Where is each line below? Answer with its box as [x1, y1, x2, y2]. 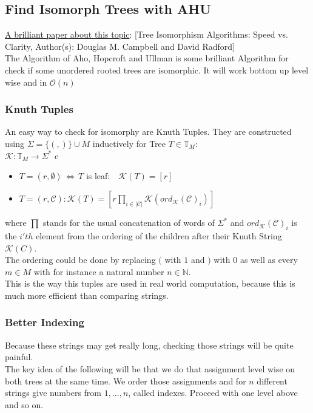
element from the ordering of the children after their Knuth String [36, 229, 282, 242]
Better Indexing [5, 315, 84, 330]
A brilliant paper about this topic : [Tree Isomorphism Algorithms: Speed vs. [5, 28, 288, 41]
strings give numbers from [5, 386, 102, 399]
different [257, 374, 288, 387]
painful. [5, 350, 33, 363]
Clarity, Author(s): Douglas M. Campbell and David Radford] [5, 39, 235, 52]
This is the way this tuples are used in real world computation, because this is [5, 277, 295, 290]
